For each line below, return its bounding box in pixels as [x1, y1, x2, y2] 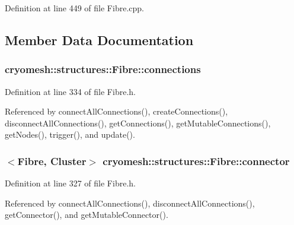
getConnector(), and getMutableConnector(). [5, 208, 168, 221]
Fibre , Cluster [17, 153, 87, 168]
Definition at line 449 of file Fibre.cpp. [5, 2, 144, 14]
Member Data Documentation [5, 30, 194, 49]
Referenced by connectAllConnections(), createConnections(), [5, 105, 228, 118]
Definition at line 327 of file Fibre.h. [5, 177, 136, 189]
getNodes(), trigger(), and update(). [5, 128, 135, 141]
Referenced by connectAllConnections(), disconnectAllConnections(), [5, 197, 255, 209]
